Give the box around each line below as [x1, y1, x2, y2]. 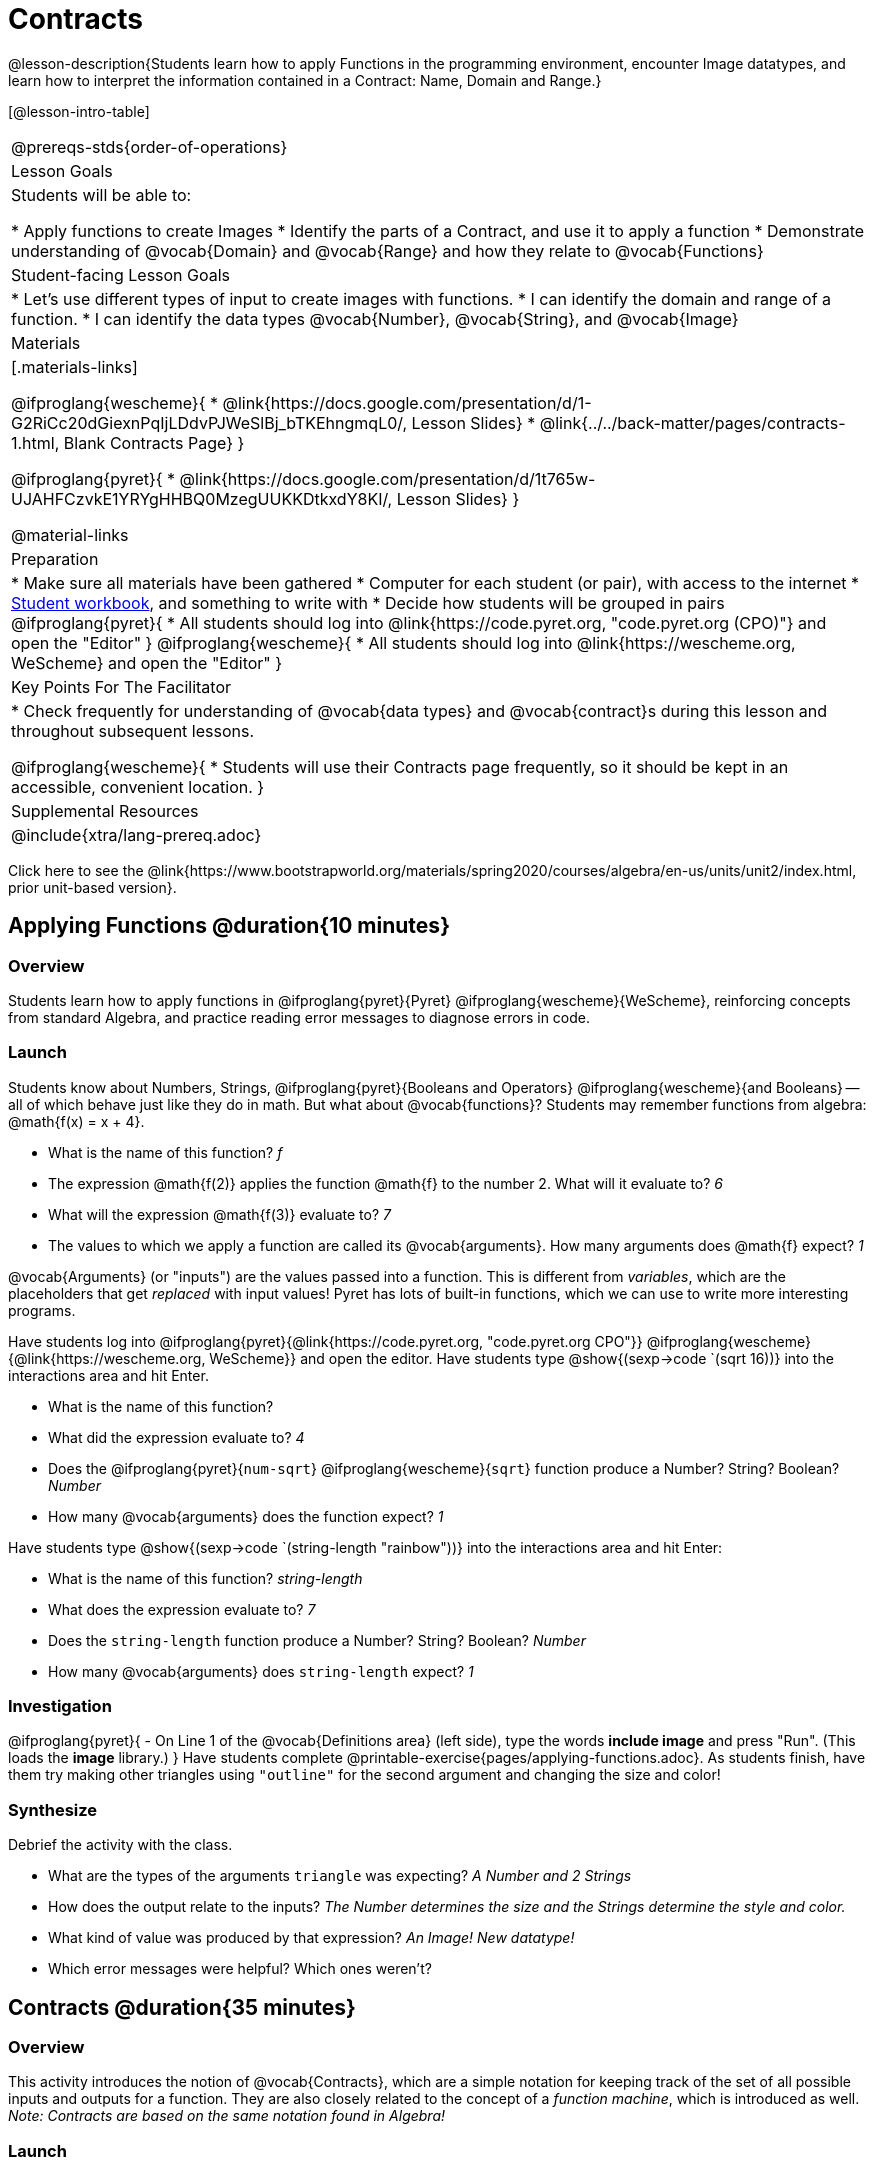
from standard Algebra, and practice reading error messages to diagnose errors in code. [8, 1008, 591, 1026]
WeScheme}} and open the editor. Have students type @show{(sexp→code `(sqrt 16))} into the [209, 1349, 834, 1367]
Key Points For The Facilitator [11, 676, 232, 697]
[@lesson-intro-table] [8, 102, 150, 120]
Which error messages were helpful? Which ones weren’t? [48, 1960, 432, 1978]
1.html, [11, 432, 60, 453]
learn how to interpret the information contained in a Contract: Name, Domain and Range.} [8, 71, 602, 89]
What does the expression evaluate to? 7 [48, 1600, 316, 1618]
